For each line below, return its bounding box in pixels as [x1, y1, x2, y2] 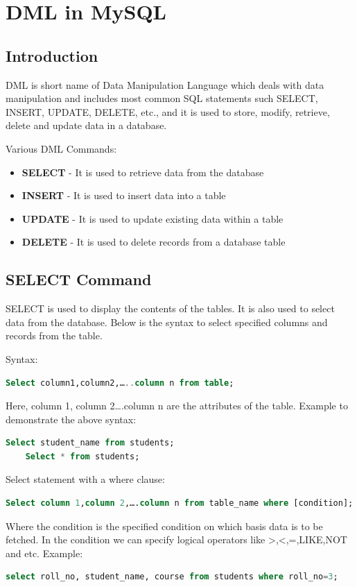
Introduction [6, 44, 98, 66]
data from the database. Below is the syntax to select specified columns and [6, 314, 328, 329]
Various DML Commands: [6, 141, 117, 155]
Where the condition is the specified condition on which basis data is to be [6, 518, 323, 533]
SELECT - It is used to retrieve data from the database [21, 164, 264, 179]
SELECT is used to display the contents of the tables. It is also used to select [6, 301, 335, 316]
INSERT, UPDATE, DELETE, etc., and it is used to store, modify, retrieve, [6, 104, 330, 119]
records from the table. [6, 328, 103, 343]
